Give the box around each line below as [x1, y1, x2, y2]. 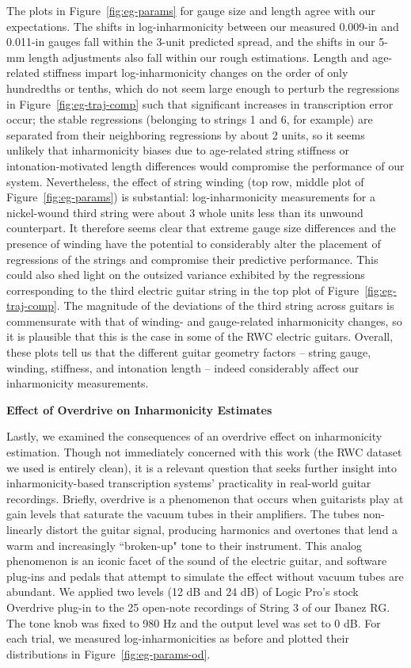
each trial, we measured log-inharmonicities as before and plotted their [6, 630, 349, 647]
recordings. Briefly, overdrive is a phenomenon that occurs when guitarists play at [6, 490, 404, 506]
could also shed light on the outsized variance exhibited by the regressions [6, 266, 365, 283]
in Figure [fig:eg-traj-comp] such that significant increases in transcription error [6, 95, 394, 112]
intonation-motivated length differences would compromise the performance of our [6, 157, 405, 174]
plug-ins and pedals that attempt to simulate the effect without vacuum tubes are [6, 567, 404, 584]
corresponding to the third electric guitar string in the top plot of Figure [6, 281, 360, 298]
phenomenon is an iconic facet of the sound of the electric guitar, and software [6, 552, 387, 569]
